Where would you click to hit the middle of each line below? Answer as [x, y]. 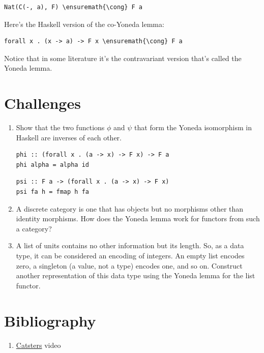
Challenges [42, 103]
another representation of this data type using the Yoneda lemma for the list [136, 275]
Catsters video [38, 345]
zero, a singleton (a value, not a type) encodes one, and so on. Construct [129, 265]
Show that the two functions [60, 127]
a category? [34, 228]
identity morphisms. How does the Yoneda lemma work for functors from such [138, 218]
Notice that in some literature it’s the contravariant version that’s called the [123, 58]
